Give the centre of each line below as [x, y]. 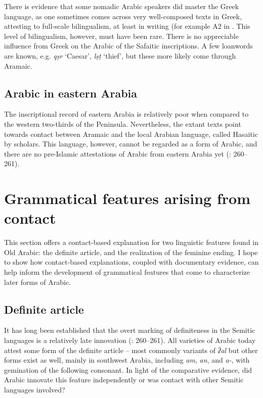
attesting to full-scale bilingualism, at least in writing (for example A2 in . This [127, 26]
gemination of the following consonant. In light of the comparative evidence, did [128, 369]
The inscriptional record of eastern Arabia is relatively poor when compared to [126, 114]
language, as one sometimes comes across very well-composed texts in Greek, [123, 16]
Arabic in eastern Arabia [71, 93]
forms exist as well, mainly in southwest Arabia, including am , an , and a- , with [127, 360]
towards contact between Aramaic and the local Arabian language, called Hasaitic [131, 134]
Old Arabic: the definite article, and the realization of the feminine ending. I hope [131, 252]
